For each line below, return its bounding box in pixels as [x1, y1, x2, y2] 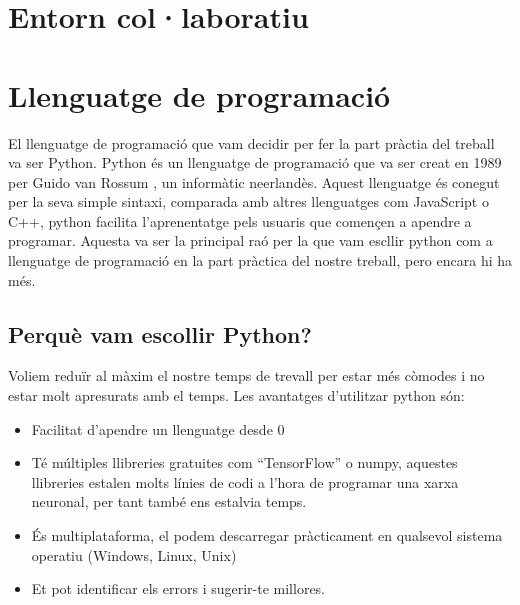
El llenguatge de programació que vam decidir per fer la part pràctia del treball [8, 132, 495, 153]
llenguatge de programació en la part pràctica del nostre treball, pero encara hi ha [8, 250, 513, 271]
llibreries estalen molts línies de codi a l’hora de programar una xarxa [31, 471, 459, 492]
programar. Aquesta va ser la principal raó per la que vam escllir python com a [8, 230, 493, 251]
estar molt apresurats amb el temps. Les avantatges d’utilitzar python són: [8, 385, 465, 406]
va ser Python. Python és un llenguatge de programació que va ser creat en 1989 [8, 152, 502, 173]
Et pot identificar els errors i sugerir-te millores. [31, 578, 326, 599]
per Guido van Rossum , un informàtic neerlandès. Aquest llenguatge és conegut [8, 171, 500, 192]
